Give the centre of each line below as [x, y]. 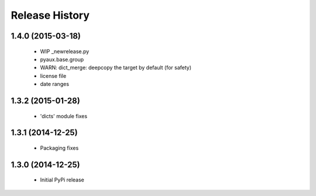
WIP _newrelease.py [65, 51]
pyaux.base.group [62, 59]
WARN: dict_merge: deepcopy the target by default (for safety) [116, 68]
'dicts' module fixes [64, 116]
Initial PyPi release [62, 180]
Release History [50, 15]
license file [53, 75]
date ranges [55, 84]
